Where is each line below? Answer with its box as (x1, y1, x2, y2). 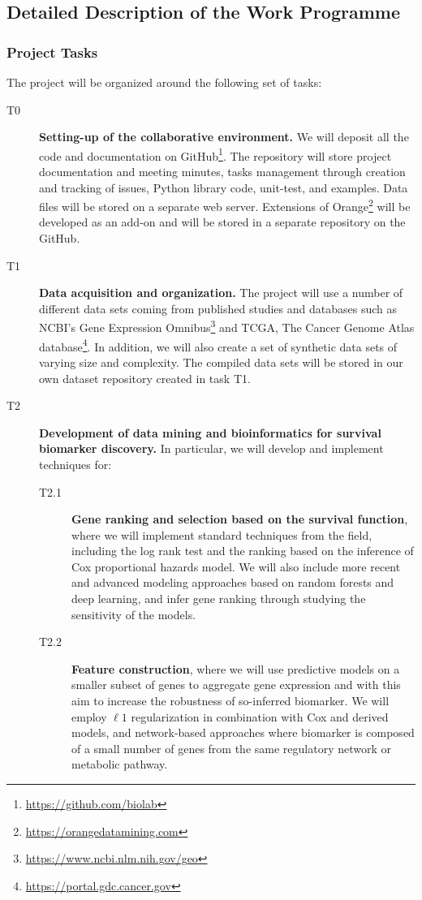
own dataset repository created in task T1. (39, 369, 251, 386)
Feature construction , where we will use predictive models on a (71, 660, 400, 677)
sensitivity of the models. (71, 605, 196, 622)
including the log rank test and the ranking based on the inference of (71, 542, 414, 559)
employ (71, 708, 107, 725)
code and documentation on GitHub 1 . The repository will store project (39, 144, 392, 164)
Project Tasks (6, 41, 98, 62)
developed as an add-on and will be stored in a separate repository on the (39, 213, 406, 230)
